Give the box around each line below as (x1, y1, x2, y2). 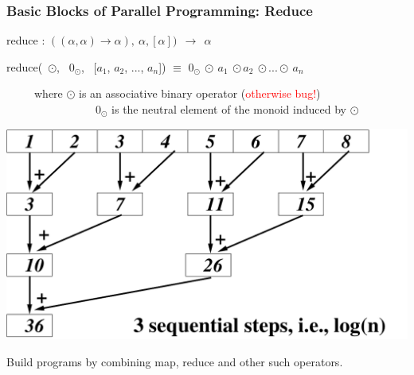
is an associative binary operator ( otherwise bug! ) (79, 85, 321, 102)
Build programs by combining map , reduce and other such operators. (6, 353, 343, 369)
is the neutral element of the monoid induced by (111, 101, 346, 117)
